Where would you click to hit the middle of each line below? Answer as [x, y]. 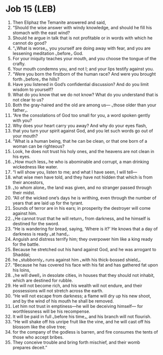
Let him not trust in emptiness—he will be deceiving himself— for [78, 306]
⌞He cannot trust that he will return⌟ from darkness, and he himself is [81, 218]
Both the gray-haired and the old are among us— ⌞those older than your [84, 105]
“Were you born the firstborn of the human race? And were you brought [84, 74]
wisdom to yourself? [33, 89]
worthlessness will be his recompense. [51, 311]
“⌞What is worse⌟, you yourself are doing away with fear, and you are [81, 48]
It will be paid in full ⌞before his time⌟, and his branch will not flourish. [82, 316]
